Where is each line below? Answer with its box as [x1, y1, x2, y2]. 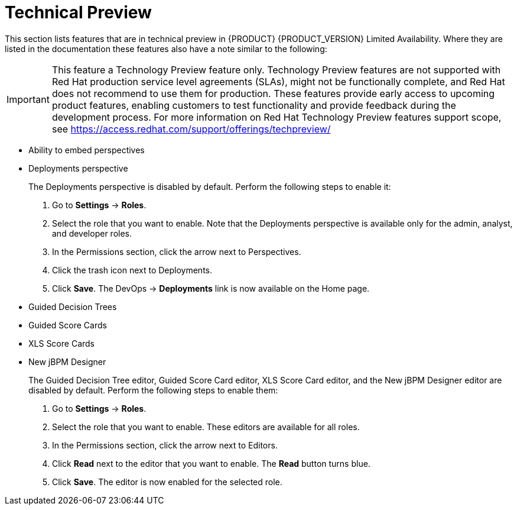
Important [6, 93, 50, 105]
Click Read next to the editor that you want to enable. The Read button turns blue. [52, 458, 370, 469]
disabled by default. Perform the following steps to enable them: [28, 385, 278, 395]
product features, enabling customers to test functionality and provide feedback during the [51, 99, 456, 111]
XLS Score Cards [28, 338, 95, 348]
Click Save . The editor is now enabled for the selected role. [52, 476, 282, 487]
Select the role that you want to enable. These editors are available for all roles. [52, 421, 360, 432]
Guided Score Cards [28, 319, 107, 330]
